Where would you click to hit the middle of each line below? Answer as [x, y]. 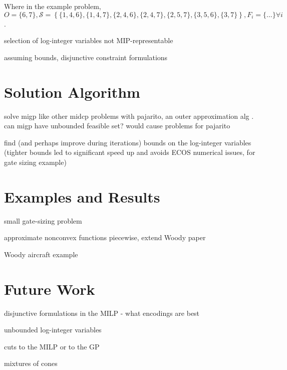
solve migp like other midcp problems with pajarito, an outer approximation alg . [129, 116]
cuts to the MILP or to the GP [52, 346]
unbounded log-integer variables [53, 330]
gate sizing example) [35, 162]
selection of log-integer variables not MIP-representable [89, 40]
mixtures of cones [31, 363]
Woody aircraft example [41, 254]
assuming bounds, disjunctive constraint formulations [86, 57]
